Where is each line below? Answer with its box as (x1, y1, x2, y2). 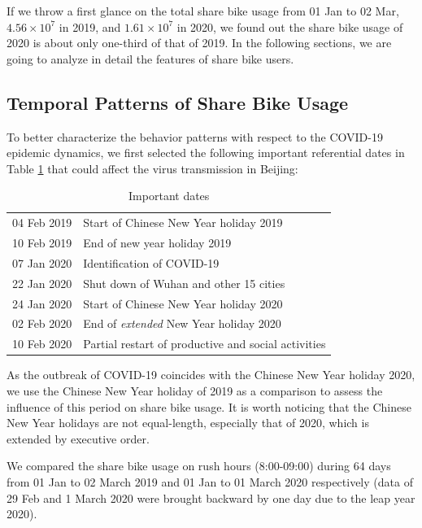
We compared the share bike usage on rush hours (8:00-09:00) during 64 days (7, 457, 391, 474)
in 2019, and (59, 18, 121, 35)
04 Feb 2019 (12, 214, 72, 231)
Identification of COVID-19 (83, 254, 220, 271)
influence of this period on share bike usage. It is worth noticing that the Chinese (7, 398, 411, 415)
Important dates (128, 187, 210, 204)
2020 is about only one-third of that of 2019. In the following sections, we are (7, 34, 392, 51)
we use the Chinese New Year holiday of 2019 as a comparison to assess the (7, 382, 383, 399)
